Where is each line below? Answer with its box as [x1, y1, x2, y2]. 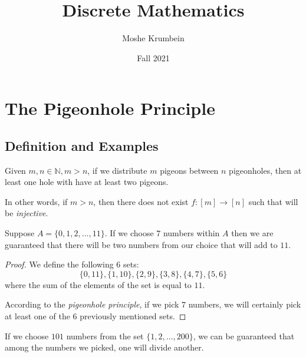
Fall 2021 [137, 51, 170, 64]
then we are [231, 227, 274, 239]
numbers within [163, 227, 220, 239]
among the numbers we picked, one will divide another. [5, 341, 204, 353]
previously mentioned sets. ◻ [80, 310, 186, 322]
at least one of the [5, 310, 70, 322]
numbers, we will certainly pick [188, 298, 301, 310]
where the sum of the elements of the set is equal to [5, 278, 192, 290]
